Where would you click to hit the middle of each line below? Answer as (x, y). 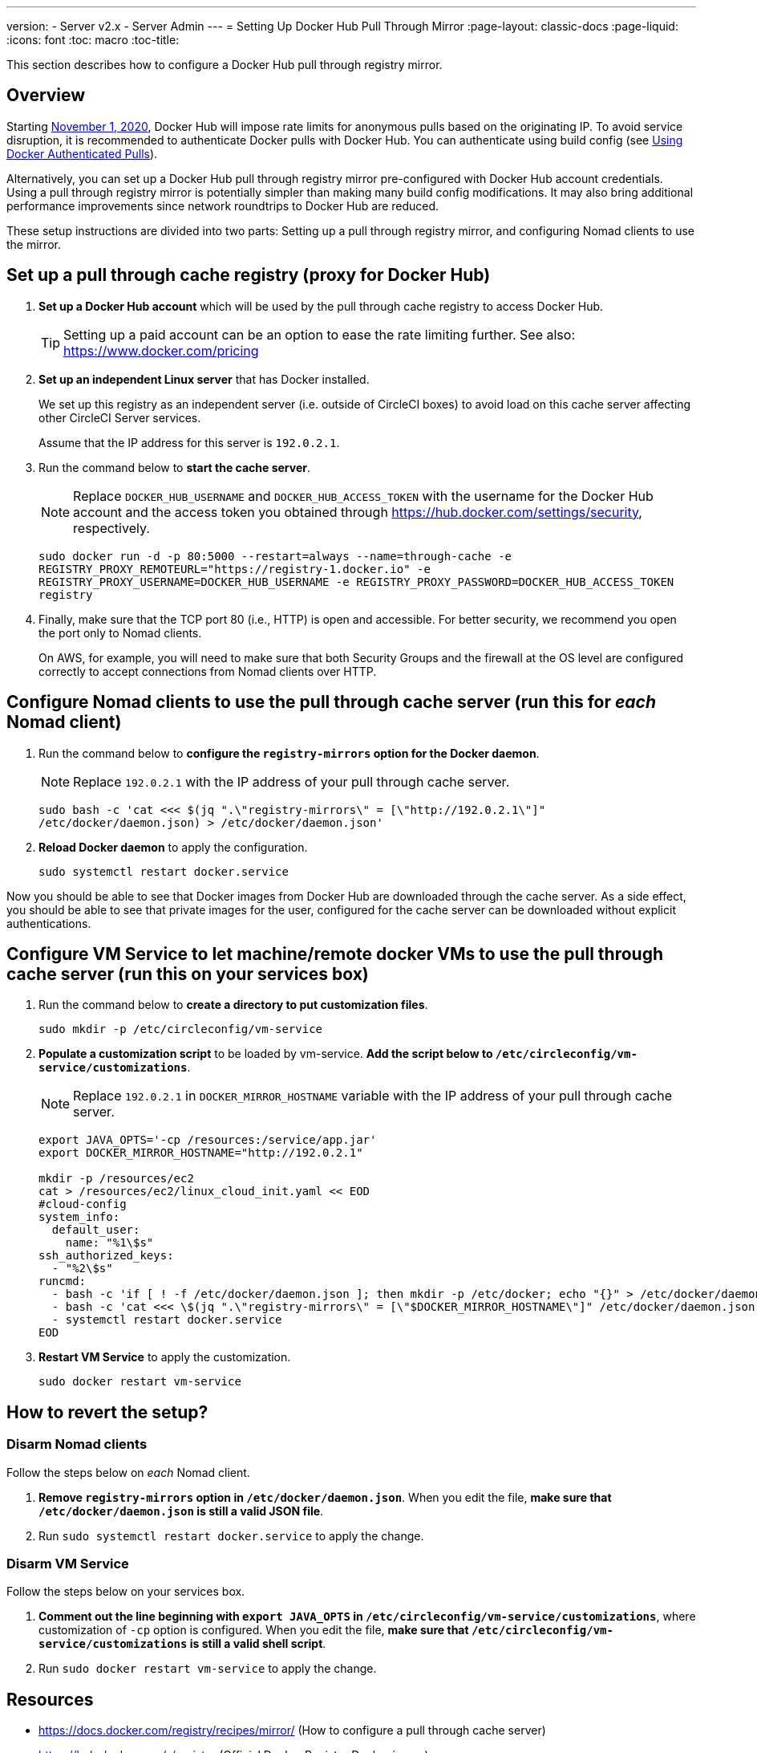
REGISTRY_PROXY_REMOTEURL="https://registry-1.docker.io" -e (235, 569)
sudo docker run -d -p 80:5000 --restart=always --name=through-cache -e (275, 556)
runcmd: (63, 1281)
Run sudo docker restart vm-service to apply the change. (208, 1669)
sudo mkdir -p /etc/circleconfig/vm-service (181, 1029)
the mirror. (34, 244)
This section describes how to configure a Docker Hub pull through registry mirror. (225, 65)
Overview (46, 96)
